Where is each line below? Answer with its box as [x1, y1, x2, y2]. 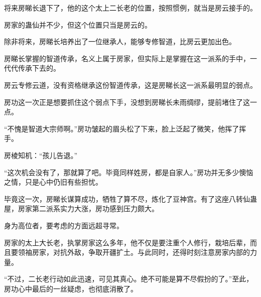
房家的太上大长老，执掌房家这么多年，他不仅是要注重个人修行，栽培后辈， [4, 237, 250, 247]
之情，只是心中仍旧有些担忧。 [4, 177, 102, 187]
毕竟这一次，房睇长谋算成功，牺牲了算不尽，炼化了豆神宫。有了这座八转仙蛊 [4, 193, 257, 204]
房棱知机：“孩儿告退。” [4, 150, 78, 160]
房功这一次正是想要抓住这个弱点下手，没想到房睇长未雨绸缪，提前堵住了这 [4, 96, 250, 107]
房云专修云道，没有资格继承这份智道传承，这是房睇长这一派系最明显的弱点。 [4, 79, 257, 90]
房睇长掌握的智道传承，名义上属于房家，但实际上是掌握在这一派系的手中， [4, 53, 250, 63]
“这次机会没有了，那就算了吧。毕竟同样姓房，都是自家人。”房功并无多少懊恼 [4, 167, 253, 177]
